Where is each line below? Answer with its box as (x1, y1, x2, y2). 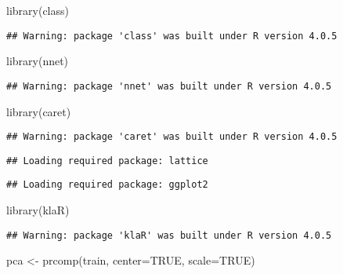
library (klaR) (6, 202, 70, 218)
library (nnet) (6, 53, 69, 69)
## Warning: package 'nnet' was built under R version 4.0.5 (6, 80, 332, 92)
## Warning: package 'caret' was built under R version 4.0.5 (6, 131, 338, 143)
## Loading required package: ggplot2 (6, 179, 208, 191)
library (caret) (6, 103, 71, 119)
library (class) (6, 2, 69, 18)
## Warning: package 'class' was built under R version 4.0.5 (6, 30, 338, 42)
